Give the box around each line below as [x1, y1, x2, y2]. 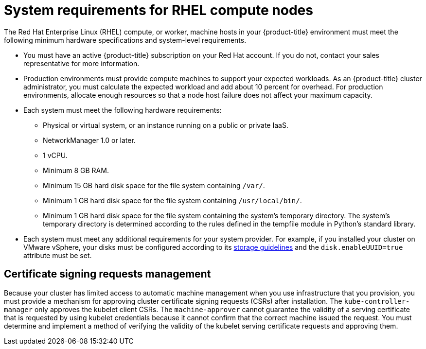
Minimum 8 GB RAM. [43, 166, 109, 174]
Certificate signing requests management [4, 268, 211, 280]
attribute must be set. [23, 251, 92, 260]
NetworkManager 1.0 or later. [43, 136, 136, 144]
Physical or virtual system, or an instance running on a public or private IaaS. [43, 121, 288, 129]
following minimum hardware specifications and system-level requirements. [4, 35, 247, 44]
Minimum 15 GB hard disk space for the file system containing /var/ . [43, 181, 265, 190]
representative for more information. [23, 59, 140, 68]
